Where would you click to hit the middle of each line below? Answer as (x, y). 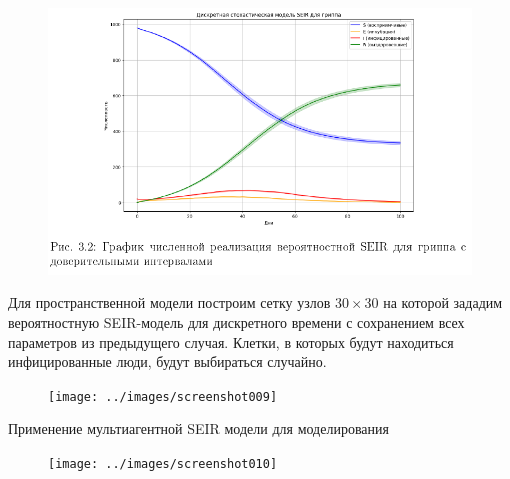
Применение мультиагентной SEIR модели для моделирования (198, 428)
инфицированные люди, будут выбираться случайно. (167, 361)
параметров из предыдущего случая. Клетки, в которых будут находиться (231, 341)
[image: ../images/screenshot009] (163, 396)
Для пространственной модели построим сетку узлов (169, 302)
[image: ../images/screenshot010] (163, 463)
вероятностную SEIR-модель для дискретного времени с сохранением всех (236, 321)
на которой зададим (443, 302)
